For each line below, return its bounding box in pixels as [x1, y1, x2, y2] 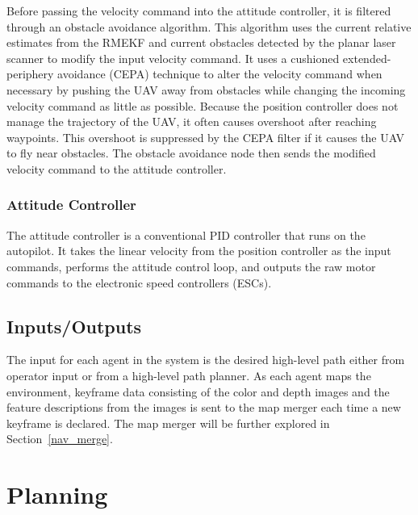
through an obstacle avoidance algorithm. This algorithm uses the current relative [6, 18, 412, 35]
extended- [342, 49, 391, 66]
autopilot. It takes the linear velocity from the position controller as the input [6, 242, 391, 259]
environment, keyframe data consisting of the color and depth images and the [6, 383, 390, 400]
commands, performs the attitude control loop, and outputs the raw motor [6, 257, 376, 274]
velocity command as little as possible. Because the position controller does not [6, 97, 399, 114]
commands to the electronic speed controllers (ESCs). [6, 274, 272, 291]
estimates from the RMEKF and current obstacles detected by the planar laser [6, 34, 396, 51]
